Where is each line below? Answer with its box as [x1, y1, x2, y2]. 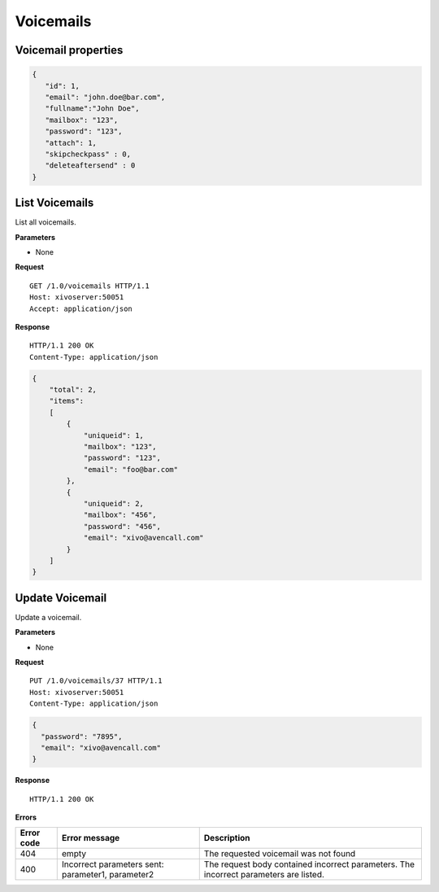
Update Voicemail [15, 591, 107, 605]
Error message [61, 833, 120, 844]
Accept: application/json [29, 304, 133, 313]
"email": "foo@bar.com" [83, 465, 179, 474]
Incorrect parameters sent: [61, 859, 164, 870]
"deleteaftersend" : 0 [45, 161, 136, 170]
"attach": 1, [45, 138, 98, 147]
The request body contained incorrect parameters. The [203, 859, 415, 870]
